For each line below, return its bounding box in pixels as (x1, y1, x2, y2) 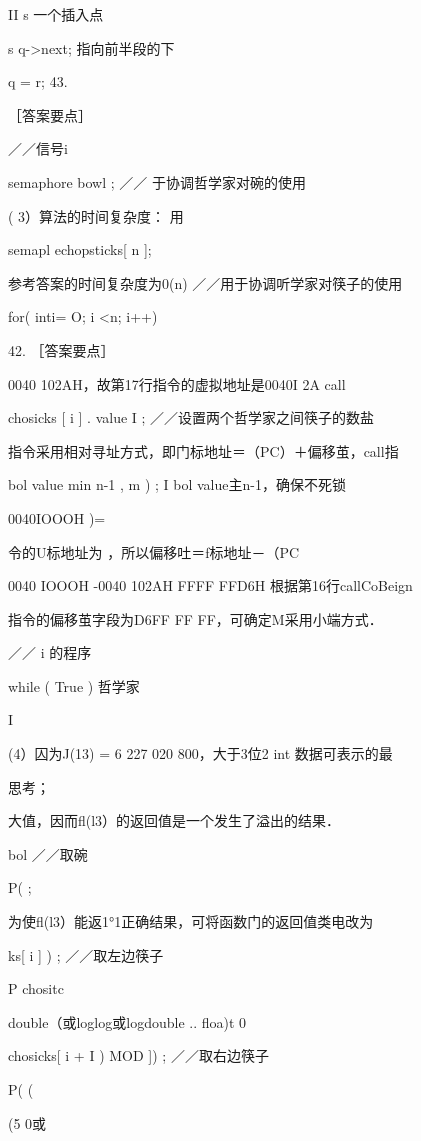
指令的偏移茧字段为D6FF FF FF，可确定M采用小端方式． (8, 608, 383, 629)
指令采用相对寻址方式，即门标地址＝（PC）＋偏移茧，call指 (8, 440, 399, 461)
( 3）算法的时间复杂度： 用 (8, 205, 184, 226)
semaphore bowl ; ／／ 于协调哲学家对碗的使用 (8, 171, 306, 192)
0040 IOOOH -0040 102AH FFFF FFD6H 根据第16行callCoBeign (8, 575, 413, 596)
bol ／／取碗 (8, 843, 88, 864)
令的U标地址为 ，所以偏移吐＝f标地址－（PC (8, 541, 300, 562)
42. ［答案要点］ (8, 339, 115, 360)
